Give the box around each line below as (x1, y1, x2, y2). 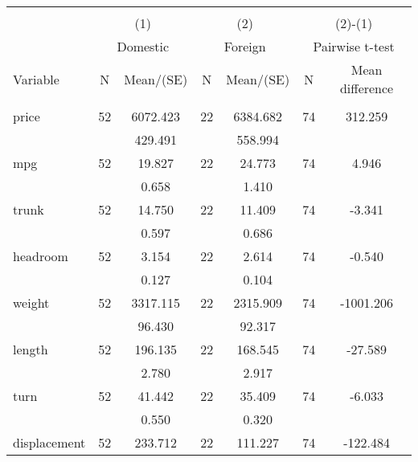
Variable (13, 69, 59, 88)
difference (339, 79, 394, 97)
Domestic (117, 37, 170, 55)
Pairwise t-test (313, 37, 395, 55)
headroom (13, 247, 68, 265)
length (13, 340, 48, 358)
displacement (13, 433, 86, 452)
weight (13, 293, 50, 312)
